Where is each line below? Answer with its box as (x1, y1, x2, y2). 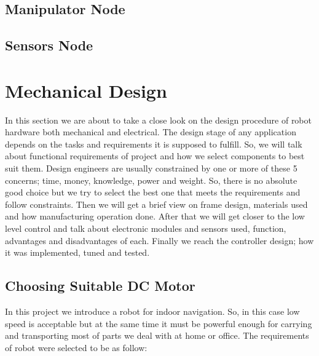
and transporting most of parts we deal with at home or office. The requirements (5, 329, 309, 342)
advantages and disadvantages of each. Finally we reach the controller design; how (5, 234, 314, 247)
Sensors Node (5, 36, 93, 55)
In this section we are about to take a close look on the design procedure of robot (5, 113, 312, 126)
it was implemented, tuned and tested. (5, 246, 150, 259)
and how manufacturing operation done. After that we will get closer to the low (5, 210, 305, 223)
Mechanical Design (5, 77, 167, 103)
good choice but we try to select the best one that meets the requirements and (5, 186, 301, 199)
